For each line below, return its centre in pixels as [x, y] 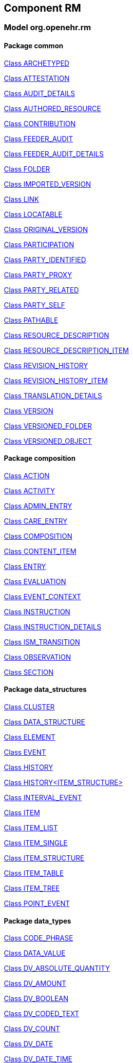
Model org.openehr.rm [47, 28]
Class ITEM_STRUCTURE [44, 858]
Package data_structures [45, 689]
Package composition [40, 458]
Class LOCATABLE [33, 214]
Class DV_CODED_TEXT [42, 1014]
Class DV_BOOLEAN [36, 999]
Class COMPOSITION [38, 536]
